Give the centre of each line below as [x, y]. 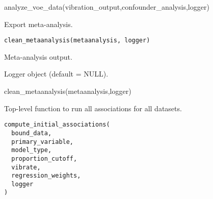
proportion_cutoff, [44, 158]
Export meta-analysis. [38, 24]
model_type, [32, 150]
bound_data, [32, 133]
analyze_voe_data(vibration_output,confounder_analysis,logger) [107, 7]
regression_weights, [46, 176]
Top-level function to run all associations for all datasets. [93, 108]
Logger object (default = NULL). [56, 74]
